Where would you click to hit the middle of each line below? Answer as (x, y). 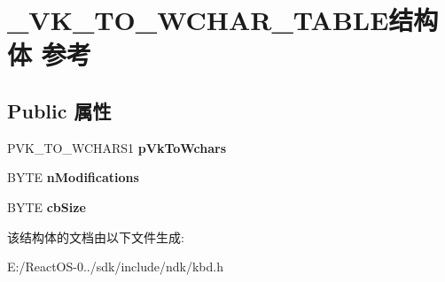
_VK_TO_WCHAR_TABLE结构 (223, 20)
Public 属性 (59, 110)
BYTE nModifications (73, 177)
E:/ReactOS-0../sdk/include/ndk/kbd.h (115, 267)
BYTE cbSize (47, 206)
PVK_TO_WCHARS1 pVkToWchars (117, 147)
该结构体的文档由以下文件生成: (96, 236)
